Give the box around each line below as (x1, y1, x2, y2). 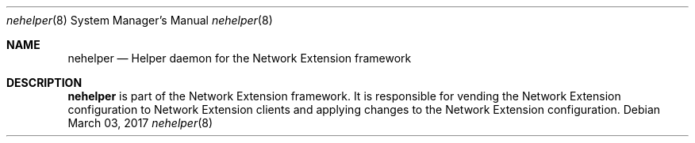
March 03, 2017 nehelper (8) (67, 116, 213, 130)
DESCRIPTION (6, 76, 83, 89)
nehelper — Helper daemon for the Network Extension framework (67, 51, 412, 65)
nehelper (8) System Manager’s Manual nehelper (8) (6, 13, 273, 27)
